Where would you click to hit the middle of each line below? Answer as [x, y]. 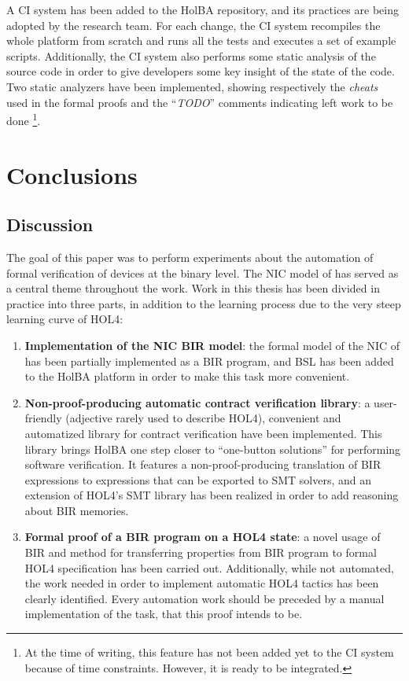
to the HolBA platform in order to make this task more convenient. [187, 376]
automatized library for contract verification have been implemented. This [203, 433]
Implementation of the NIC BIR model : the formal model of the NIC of [212, 345]
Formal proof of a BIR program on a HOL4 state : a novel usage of [203, 537]
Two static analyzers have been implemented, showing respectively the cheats [192, 86]
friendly [43, 418]
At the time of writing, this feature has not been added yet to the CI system [209, 652]
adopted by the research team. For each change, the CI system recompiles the [193, 25]
